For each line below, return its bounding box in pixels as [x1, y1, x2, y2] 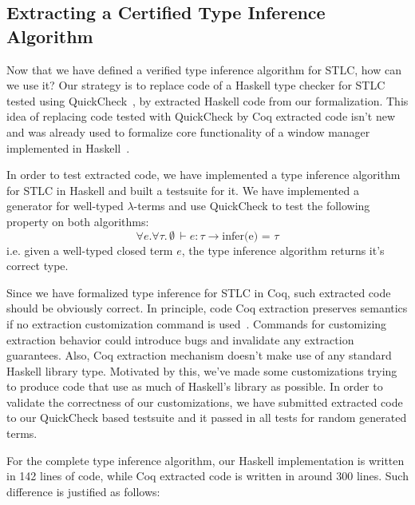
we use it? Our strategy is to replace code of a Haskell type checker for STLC [6, 77, 385, 93]
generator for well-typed [6, 197, 124, 214]
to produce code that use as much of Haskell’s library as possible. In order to [6, 378, 383, 395]
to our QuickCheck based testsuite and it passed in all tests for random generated [6, 409, 407, 426]
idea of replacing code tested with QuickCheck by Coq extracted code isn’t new [6, 108, 396, 125]
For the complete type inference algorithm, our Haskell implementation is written [6, 451, 405, 468]
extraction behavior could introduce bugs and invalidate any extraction [6, 331, 354, 348]
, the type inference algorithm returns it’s [181, 241, 385, 258]
